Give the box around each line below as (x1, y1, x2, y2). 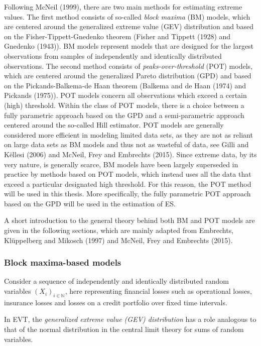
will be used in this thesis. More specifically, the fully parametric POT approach (4, 188, 251, 199)
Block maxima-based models (4, 256, 121, 269)
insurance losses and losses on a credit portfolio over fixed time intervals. (4, 297, 227, 307)
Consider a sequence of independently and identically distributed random (4, 276, 229, 286)
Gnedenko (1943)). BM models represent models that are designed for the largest (4, 41, 254, 51)
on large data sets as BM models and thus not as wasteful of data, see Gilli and (4, 139, 249, 150)
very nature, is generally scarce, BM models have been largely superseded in (4, 159, 238, 169)
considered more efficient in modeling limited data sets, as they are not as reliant (4, 129, 253, 140)
